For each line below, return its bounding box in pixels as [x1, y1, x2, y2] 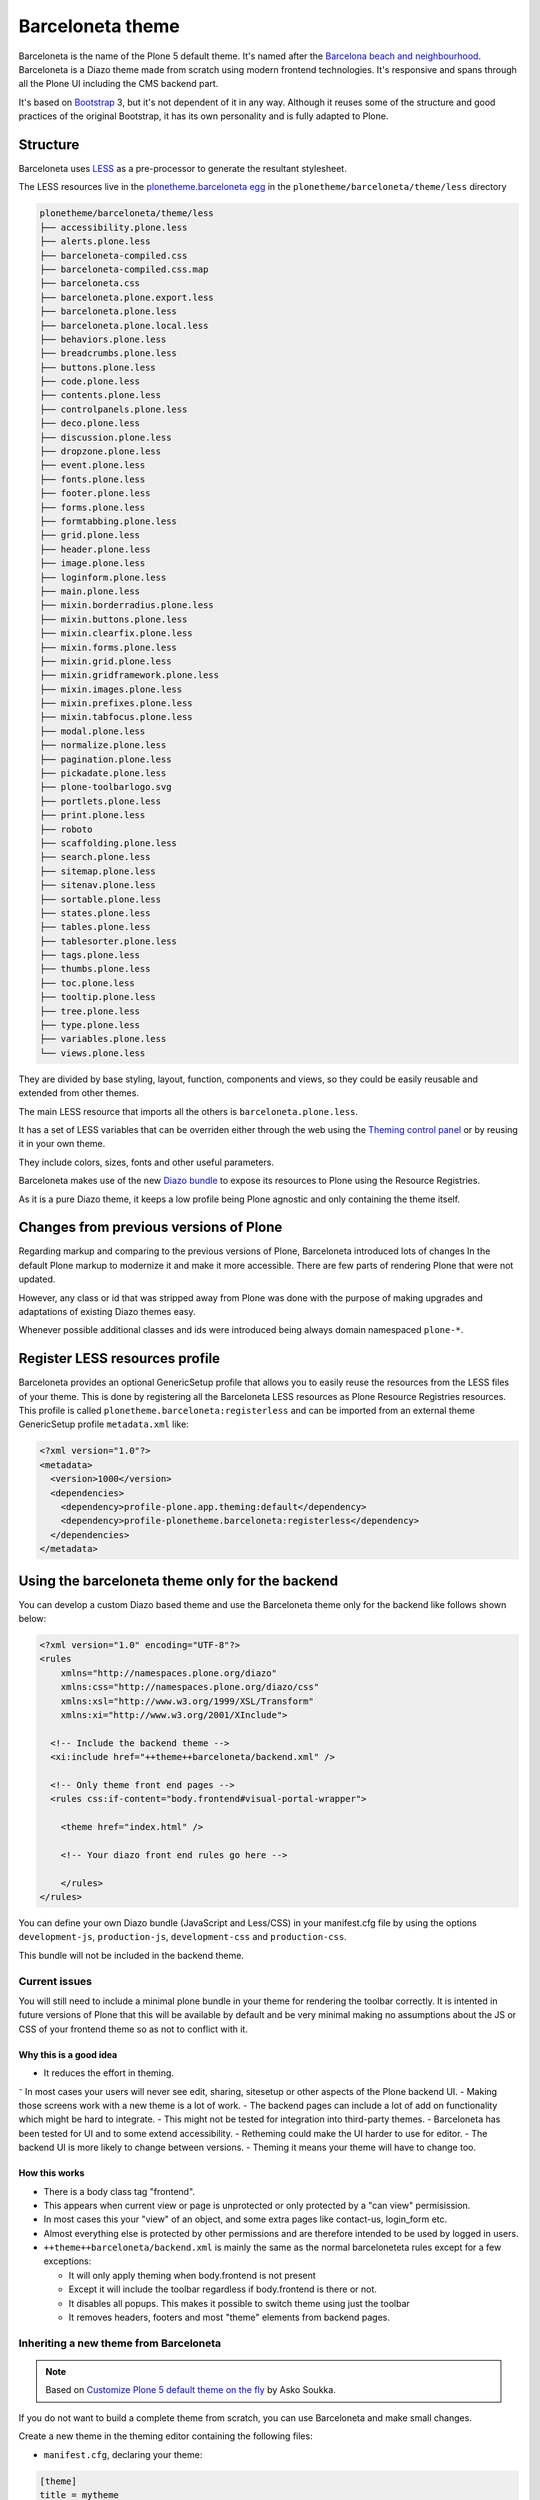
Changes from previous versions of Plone [18, 1219, 283, 1236]
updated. [18, 1273, 56, 1285]
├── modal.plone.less [39, 725, 146, 737]
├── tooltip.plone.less [39, 991, 157, 1003]
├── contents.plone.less [39, 390, 162, 401]
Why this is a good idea [18, 2048, 118, 2060]
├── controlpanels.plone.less [39, 403, 188, 415]
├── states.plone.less [39, 907, 151, 919]
